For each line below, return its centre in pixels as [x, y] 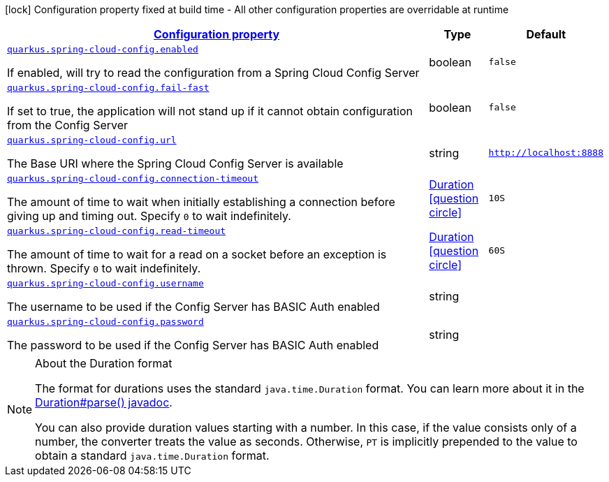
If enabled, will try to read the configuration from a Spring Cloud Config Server [213, 73]
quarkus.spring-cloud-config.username [105, 283]
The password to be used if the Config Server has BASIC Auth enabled [193, 345]
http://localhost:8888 [546, 153]
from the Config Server [68, 125]
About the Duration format [104, 363]
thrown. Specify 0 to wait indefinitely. [104, 268]
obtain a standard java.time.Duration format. [152, 455]
